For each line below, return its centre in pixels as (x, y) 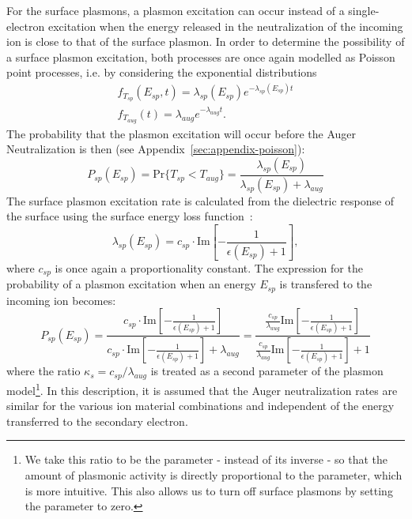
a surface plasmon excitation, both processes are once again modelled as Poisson (201, 56)
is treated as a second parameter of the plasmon (267, 371)
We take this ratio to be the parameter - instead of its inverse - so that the (206, 459)
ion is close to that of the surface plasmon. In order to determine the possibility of (206, 41)
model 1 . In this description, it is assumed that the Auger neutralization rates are (202, 389)
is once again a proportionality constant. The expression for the (209, 267)
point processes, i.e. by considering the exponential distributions (162, 72)
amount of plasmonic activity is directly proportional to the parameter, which (214, 475)
